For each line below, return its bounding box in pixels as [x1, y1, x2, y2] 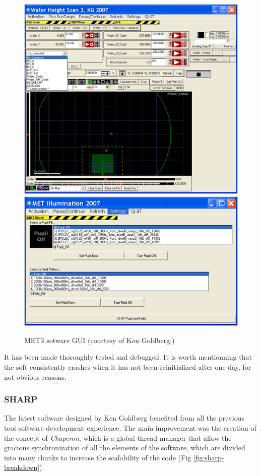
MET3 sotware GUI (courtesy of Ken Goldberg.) [24, 334, 175, 345]
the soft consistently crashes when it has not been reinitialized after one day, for [4, 361, 251, 372]
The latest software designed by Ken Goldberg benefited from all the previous [4, 413, 244, 423]
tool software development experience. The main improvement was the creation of [4, 422, 256, 433]
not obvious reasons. [4, 371, 67, 382]
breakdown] [4, 462, 40, 472]
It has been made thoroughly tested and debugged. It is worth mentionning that [4, 352, 252, 362]
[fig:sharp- [193, 452, 224, 462]
